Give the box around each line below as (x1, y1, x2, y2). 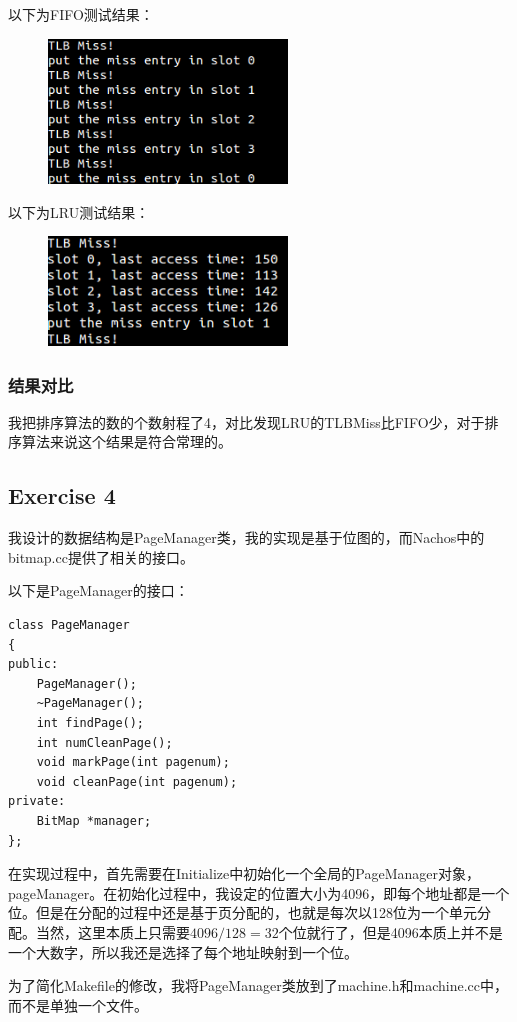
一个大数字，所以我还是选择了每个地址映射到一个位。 (8, 941, 358, 962)
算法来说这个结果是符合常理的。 (21, 431, 232, 452)
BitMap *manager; (36, 813, 152, 828)
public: (8, 657, 59, 672)
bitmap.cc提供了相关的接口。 (8, 546, 194, 567)
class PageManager (8, 618, 130, 633)
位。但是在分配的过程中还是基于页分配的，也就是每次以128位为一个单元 (8, 902, 477, 923)
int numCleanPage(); (36, 735, 173, 750)
